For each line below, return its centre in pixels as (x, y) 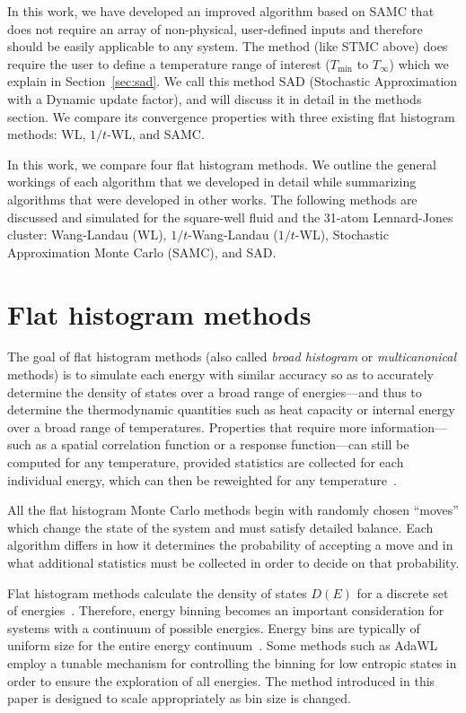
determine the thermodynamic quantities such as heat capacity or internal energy (231, 409)
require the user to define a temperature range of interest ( (169, 63)
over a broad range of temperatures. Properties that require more (187, 426)
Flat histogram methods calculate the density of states (157, 592)
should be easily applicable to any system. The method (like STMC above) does (228, 46)
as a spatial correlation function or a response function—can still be (222, 444)
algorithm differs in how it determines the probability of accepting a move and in (230, 545)
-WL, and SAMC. (156, 134)
